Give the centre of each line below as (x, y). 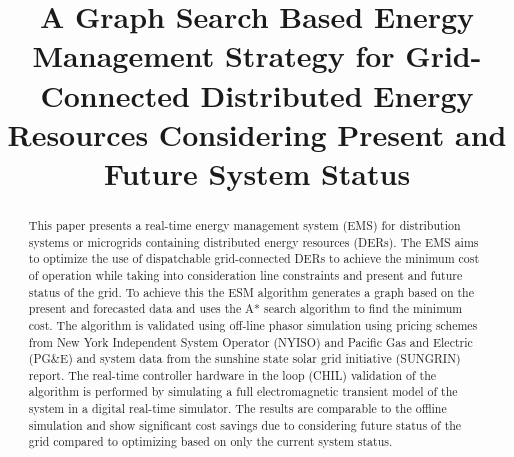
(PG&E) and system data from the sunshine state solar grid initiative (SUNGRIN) (244, 358)
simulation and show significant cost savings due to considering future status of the (245, 424)
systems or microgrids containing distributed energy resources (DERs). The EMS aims (253, 241)
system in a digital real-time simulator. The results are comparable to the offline (237, 408)
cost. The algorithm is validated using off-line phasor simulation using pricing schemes (253, 324)
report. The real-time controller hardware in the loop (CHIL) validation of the (232, 374)
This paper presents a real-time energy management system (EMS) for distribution (244, 224)
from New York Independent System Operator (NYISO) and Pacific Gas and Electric (250, 341)
